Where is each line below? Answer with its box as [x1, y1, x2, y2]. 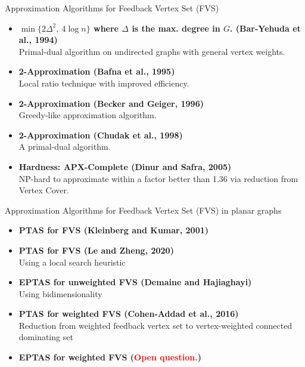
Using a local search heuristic [18, 255, 126, 268]
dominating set [18, 331, 73, 343]
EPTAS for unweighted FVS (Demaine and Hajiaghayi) [18, 276, 252, 288]
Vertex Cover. [18, 184, 69, 196]
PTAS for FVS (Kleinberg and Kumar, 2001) [18, 224, 209, 236]
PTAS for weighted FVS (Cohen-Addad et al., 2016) [18, 307, 239, 320]
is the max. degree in [132, 21, 220, 34]
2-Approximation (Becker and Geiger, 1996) [18, 97, 204, 109]
